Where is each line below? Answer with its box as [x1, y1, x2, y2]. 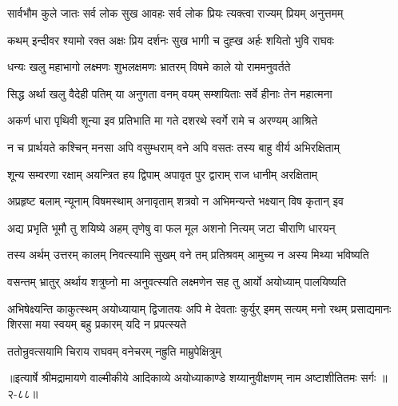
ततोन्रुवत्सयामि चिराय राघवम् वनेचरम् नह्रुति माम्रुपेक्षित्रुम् [7, 342, 221, 359]
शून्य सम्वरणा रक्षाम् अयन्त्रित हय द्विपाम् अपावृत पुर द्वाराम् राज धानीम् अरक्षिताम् [7, 165, 318, 182]
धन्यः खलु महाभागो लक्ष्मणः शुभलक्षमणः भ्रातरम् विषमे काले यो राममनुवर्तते [7, 58, 291, 75]
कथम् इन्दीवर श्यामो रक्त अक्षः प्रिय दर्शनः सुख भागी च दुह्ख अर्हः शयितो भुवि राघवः [7, 31, 334, 48]
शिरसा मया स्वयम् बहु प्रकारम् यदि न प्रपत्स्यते [7, 316, 187, 332]
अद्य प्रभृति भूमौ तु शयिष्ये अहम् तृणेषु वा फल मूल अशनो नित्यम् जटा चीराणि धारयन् [7, 219, 336, 236]
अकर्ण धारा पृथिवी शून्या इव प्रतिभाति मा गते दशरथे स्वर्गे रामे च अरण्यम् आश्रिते [7, 112, 318, 129]
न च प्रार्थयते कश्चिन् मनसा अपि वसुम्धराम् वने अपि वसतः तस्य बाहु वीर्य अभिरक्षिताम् [7, 138, 340, 155]
